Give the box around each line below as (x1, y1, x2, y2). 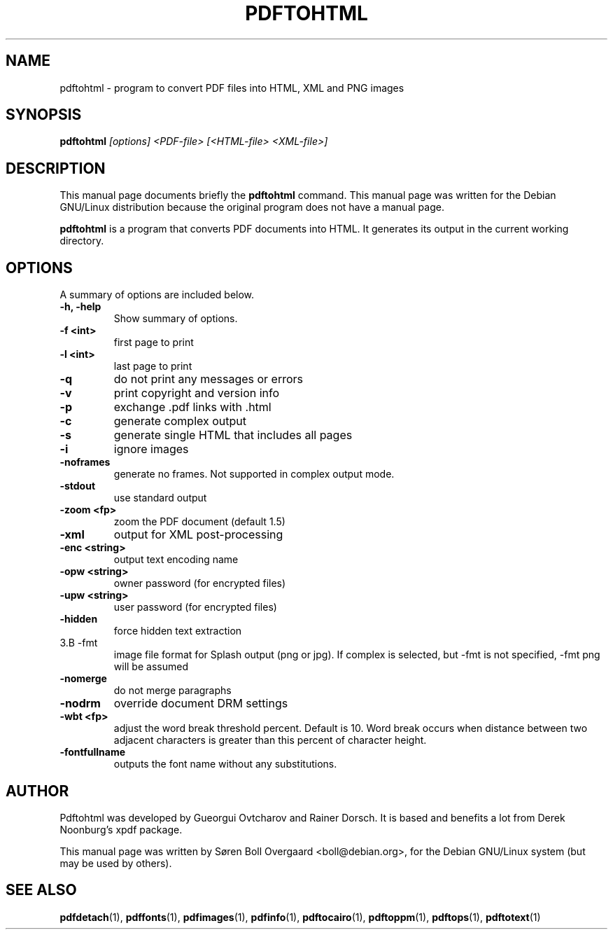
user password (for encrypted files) (113, 601, 277, 614)
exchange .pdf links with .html (113, 400, 272, 415)
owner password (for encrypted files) (113, 577, 286, 590)
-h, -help (59, 300, 101, 313)
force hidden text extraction (113, 625, 242, 637)
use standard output (113, 492, 207, 504)
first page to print (113, 336, 194, 349)
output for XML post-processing (113, 527, 283, 542)
